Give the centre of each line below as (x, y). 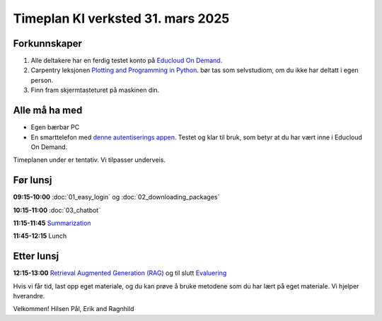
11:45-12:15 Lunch (40, 236)
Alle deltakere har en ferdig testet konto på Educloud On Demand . (127, 61)
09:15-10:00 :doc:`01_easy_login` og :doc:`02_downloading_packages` (116, 197)
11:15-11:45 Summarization (52, 223)
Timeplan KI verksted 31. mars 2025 (121, 18)
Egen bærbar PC (55, 127)
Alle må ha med (48, 111)
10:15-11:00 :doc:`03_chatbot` (57, 210)
